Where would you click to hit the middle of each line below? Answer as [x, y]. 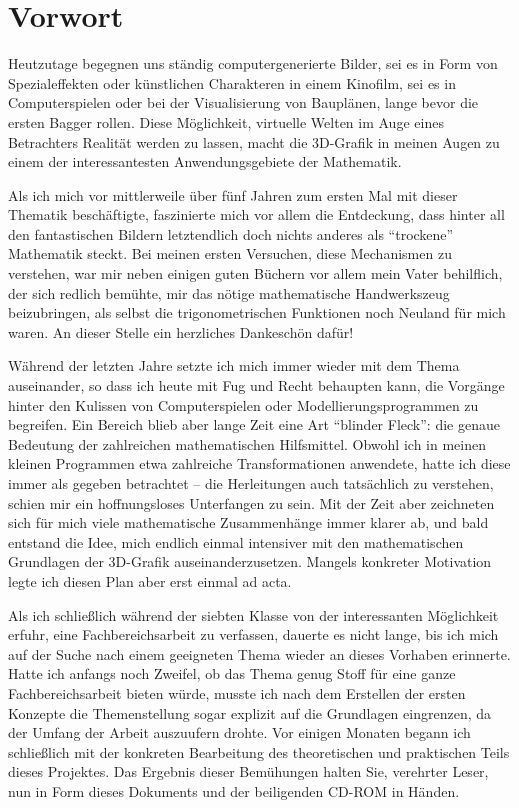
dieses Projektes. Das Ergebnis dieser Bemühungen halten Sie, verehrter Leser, [248, 771]
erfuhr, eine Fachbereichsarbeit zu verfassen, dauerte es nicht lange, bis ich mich [253, 634]
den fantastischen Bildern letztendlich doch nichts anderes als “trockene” [231, 233]
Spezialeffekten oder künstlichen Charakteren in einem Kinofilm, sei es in [232, 82]
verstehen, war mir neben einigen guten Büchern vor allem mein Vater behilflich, [255, 273]
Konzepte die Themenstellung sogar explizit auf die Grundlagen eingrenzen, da [249, 712]
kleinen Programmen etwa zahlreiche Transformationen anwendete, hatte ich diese [259, 463]
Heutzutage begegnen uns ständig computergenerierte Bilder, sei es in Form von [253, 63]
